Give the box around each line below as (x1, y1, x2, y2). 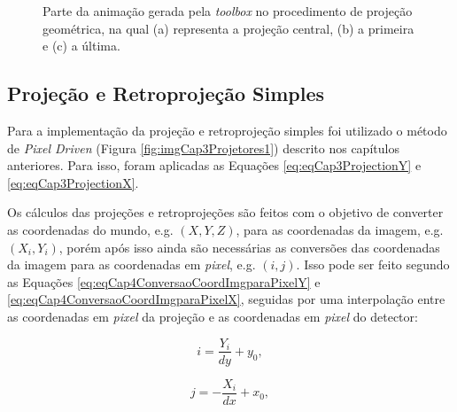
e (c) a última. (43, 36, 120, 55)
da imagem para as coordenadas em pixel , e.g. (7, 255, 256, 274)
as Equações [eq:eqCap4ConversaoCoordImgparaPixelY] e (7, 272, 321, 291)
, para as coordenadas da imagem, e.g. (236, 220, 444, 238)
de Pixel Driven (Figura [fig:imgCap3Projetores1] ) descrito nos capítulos (7, 138, 399, 157)
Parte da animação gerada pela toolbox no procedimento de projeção (43, 2, 413, 19)
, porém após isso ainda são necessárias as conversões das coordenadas (58, 237, 440, 256)
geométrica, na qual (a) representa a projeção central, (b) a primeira (43, 19, 414, 37)
